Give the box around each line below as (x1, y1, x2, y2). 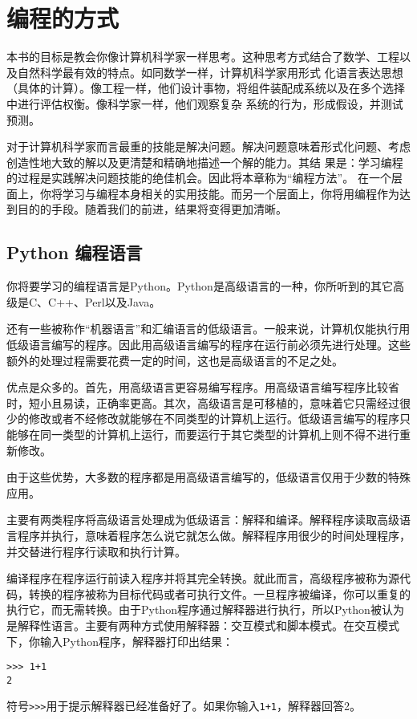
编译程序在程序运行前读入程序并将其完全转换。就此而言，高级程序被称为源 (6, 570, 399, 587)
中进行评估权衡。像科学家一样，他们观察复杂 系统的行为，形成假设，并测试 (6, 95, 403, 112)
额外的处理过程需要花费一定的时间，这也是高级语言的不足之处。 (6, 351, 343, 368)
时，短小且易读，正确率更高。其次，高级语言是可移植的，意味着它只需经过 (6, 394, 399, 411)
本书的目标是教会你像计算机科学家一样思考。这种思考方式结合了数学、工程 (6, 48, 399, 65)
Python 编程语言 (6, 240, 143, 265)
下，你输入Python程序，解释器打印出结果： (6, 632, 233, 649)
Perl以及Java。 (84, 293, 161, 310)
